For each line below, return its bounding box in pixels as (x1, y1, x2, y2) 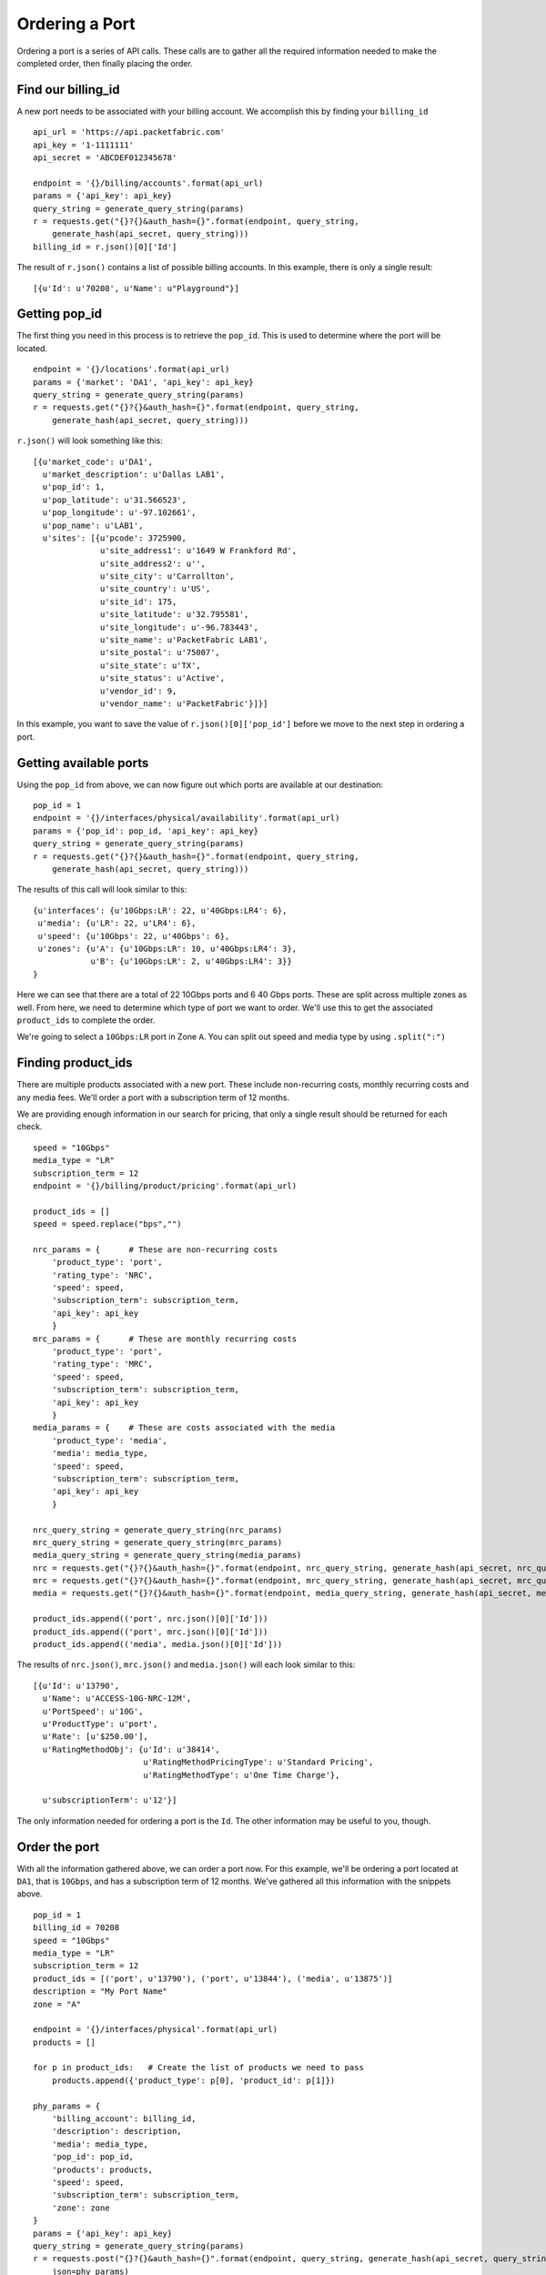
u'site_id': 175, (100, 596, 177, 607)
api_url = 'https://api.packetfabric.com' (33, 127, 226, 137)
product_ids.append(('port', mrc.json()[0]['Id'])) (33, 1626, 268, 1637)
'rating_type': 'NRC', (51, 1269, 154, 1280)
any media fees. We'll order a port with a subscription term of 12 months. (16, 1092, 290, 1103)
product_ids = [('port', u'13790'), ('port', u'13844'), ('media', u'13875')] (33, 1973, 393, 1984)
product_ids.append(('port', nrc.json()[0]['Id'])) (33, 1613, 268, 1624)
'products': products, (51, 2164, 154, 2175)
